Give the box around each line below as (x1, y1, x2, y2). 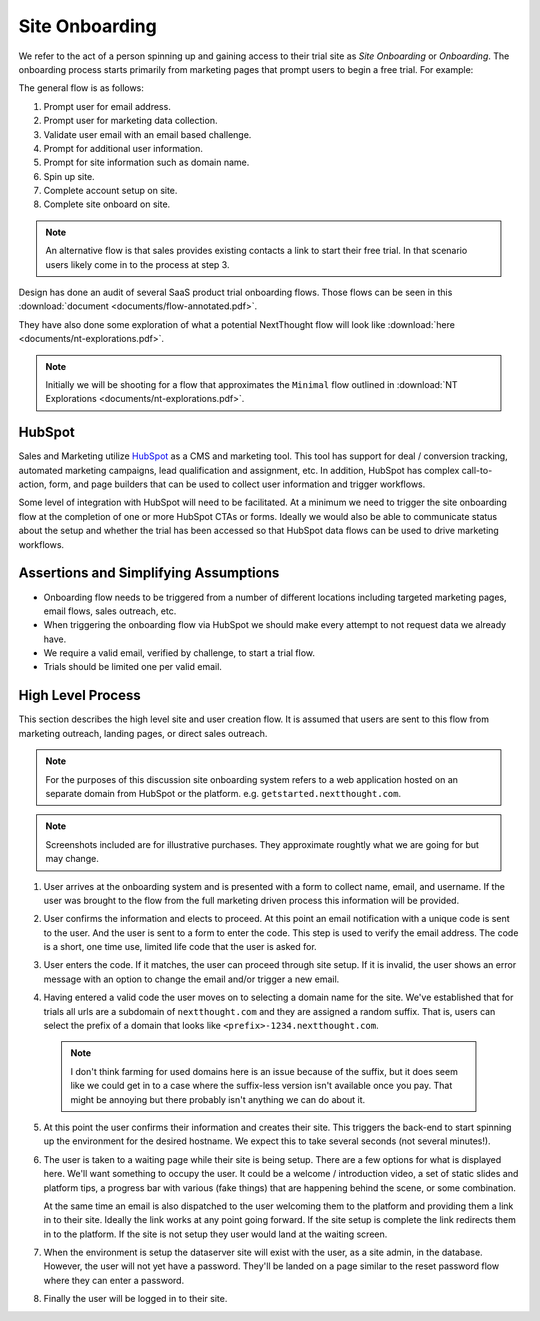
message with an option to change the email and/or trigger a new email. (43, 973, 340, 985)
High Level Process (18, 687, 141, 704)
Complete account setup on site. (43, 185, 178, 197)
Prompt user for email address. (43, 100, 172, 112)
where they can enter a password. (43, 1274, 185, 1286)
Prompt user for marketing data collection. (43, 115, 218, 127)
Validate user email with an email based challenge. (43, 128, 252, 140)
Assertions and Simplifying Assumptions (18, 565, 280, 582)
